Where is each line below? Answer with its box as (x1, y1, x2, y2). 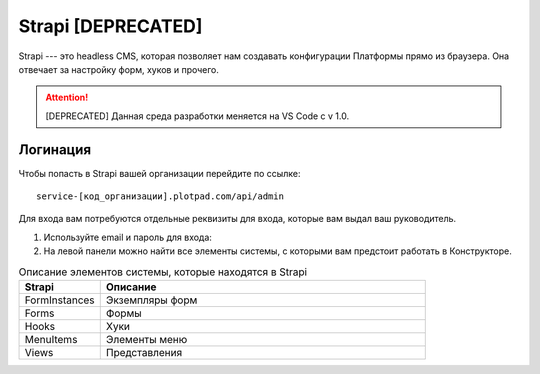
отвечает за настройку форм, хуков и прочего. (18, 63, 220, 75)
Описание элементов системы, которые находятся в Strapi (18, 265, 308, 279)
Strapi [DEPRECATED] (18, 15, 203, 37)
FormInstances (24, 293, 95, 307)
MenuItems (24, 332, 78, 346)
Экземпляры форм (105, 293, 198, 307)
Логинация (18, 141, 92, 158)
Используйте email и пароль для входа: (43, 231, 212, 243)
